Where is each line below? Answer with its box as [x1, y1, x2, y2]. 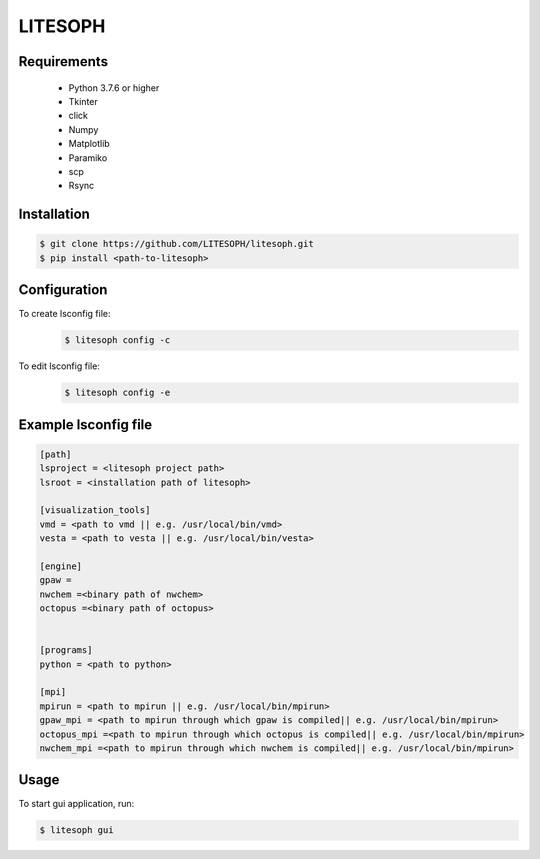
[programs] [39, 645, 93, 656]
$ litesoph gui [39, 825, 114, 836]
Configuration [18, 281, 108, 299]
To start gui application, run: [18, 798, 135, 810]
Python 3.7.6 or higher [68, 81, 160, 94]
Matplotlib [68, 138, 110, 150]
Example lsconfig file [18, 416, 153, 433]
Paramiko [68, 151, 108, 164]
